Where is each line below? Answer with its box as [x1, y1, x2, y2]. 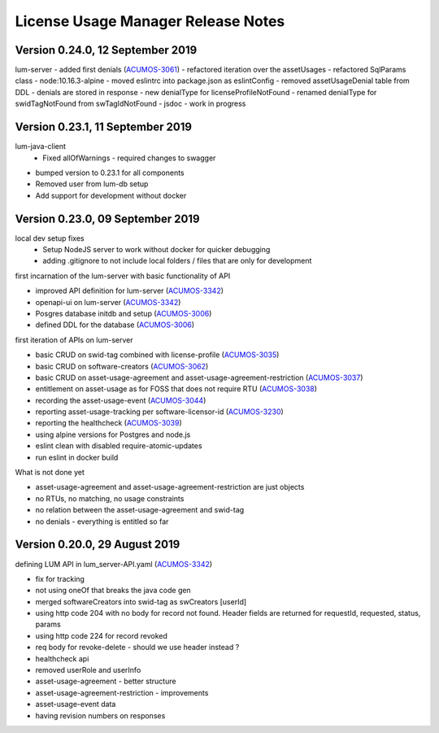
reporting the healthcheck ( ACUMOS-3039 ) [35, 418, 182, 428]
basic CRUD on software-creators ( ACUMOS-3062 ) [35, 361, 209, 371]
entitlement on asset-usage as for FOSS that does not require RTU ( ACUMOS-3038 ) [35, 384, 317, 394]
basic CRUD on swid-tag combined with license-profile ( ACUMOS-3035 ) [35, 350, 280, 360]
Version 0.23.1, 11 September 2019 [15, 120, 193, 134]
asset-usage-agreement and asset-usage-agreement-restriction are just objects [35, 482, 305, 492]
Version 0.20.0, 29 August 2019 [15, 538, 180, 552]
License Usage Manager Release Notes [15, 12, 285, 30]
